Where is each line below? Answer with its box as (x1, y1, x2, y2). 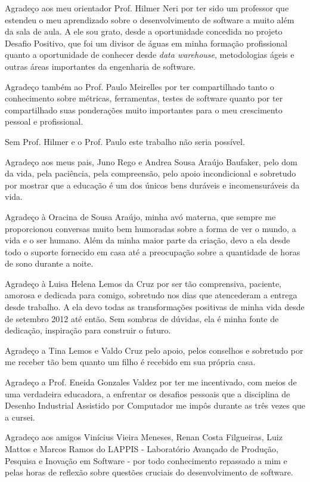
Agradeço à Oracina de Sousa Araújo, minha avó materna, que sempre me (5, 210, 276, 223)
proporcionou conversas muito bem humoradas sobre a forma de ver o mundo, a (5, 222, 296, 234)
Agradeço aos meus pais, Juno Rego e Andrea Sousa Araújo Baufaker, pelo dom (5, 155, 297, 168)
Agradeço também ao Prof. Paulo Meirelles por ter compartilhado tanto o (5, 80, 274, 92)
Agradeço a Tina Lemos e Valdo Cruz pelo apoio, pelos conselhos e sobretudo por (5, 344, 303, 356)
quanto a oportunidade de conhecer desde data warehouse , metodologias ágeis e (5, 48, 294, 61)
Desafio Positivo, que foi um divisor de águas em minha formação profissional (5, 36, 287, 49)
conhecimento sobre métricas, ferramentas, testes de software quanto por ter (5, 92, 283, 104)
